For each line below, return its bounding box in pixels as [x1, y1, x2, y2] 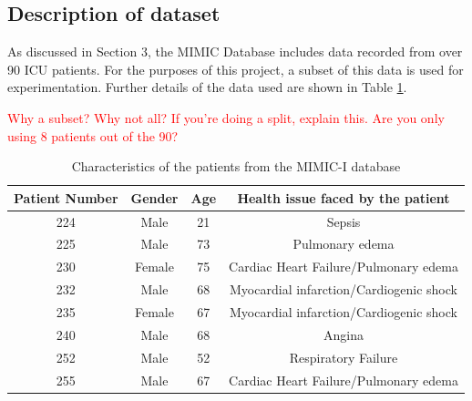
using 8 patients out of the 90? [7, 126, 179, 145]
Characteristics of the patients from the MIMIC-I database [71, 157, 401, 176]
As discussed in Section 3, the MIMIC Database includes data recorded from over [7, 42, 463, 61]
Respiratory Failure [289, 347, 398, 366]
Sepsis [326, 211, 361, 231]
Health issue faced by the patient [237, 188, 450, 207]
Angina [323, 324, 364, 344]
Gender [130, 188, 179, 207]
